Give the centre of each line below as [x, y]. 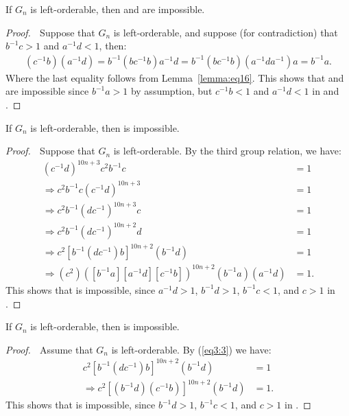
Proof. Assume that [49, 349]
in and [326, 91]
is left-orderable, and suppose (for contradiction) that [226, 32]
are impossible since [47, 91]
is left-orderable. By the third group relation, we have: [227, 151]
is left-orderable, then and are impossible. [118, 9]
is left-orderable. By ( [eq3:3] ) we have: [191, 349]
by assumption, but [171, 91]
